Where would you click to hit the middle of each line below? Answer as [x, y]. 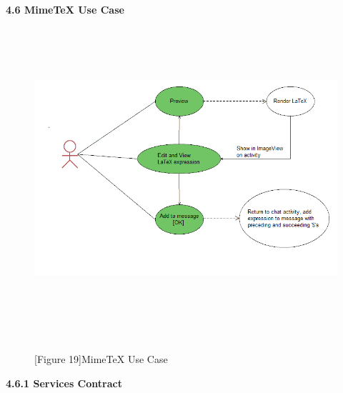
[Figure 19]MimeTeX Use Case [101, 359]
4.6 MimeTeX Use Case [65, 9]
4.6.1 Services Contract [64, 383]
